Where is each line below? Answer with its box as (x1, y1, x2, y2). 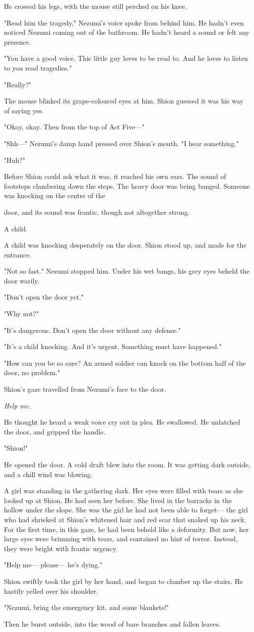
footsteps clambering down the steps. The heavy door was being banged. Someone (4, 180, 250, 191)
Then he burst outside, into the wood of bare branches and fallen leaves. (4, 618, 221, 629)
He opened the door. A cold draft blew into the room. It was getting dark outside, (4, 459, 251, 469)
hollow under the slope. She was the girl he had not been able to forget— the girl (4, 505, 248, 515)
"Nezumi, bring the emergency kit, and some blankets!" (4, 602, 169, 612)
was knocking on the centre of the (4, 190, 105, 201)
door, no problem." (4, 367, 60, 378)
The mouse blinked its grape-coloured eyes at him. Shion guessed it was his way (4, 96, 244, 106)
